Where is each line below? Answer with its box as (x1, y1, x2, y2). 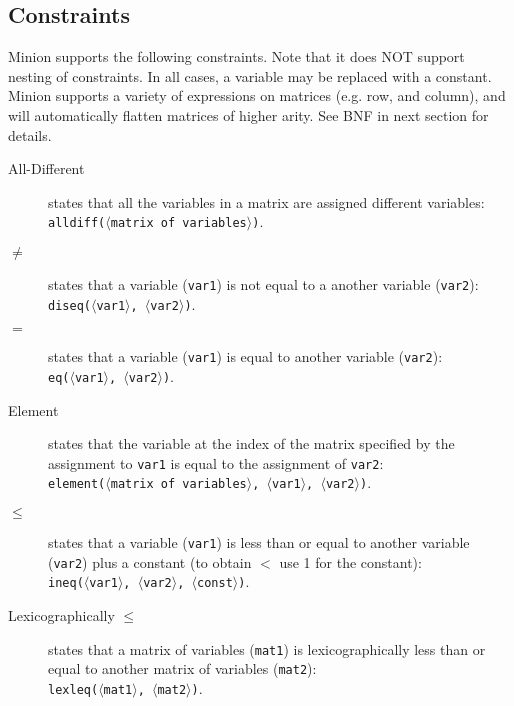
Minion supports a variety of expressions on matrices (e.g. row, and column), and (8, 85, 506, 106)
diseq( (48, 298, 91, 313)
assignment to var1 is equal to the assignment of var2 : (48, 452, 384, 473)
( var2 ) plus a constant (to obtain (48, 551, 252, 572)
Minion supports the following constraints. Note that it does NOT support (8, 46, 465, 67)
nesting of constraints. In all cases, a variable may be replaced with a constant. (8, 65, 492, 86)
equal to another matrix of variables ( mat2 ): (48, 658, 317, 679)
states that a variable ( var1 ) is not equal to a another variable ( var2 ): (48, 274, 479, 295)
